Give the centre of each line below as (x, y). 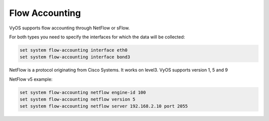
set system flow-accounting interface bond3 (75, 57)
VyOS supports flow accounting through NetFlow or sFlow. (69, 28)
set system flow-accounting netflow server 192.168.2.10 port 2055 (104, 106)
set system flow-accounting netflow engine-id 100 (83, 92)
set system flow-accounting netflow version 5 (77, 99)
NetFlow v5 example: (31, 79)
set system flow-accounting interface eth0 (74, 50)
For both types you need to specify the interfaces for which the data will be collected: (97, 37)
